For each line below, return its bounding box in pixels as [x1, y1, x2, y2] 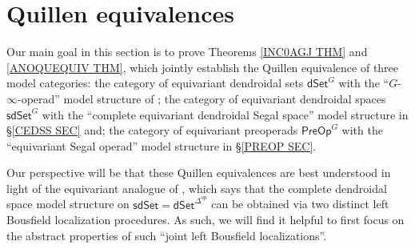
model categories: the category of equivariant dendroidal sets [6, 74, 304, 91]
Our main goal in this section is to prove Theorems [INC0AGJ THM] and [6, 43, 368, 60]
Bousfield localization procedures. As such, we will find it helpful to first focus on [6, 211, 405, 228]
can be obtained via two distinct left [211, 195, 389, 212]
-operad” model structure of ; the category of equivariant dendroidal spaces [18, 90, 386, 106]
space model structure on [6, 195, 130, 212]
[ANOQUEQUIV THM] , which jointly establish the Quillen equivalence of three [6, 58, 399, 75]
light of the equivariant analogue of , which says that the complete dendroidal [6, 179, 387, 196]
